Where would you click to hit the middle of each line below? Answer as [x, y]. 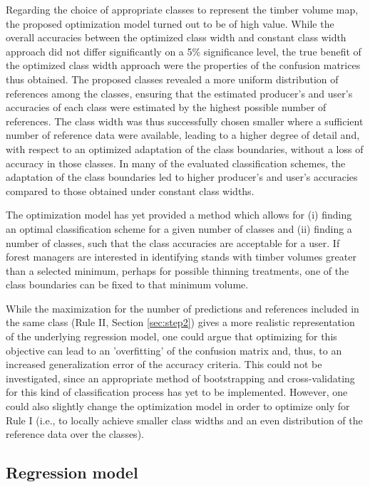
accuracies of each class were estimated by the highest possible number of [166, 107]
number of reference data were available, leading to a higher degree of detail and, [183, 135]
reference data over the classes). [75, 434]
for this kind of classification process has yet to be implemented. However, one [177, 392]
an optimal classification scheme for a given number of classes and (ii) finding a [179, 228]
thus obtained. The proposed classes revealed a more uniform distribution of [172, 79]
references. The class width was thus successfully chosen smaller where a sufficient [185, 121]
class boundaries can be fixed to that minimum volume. [127, 284]
